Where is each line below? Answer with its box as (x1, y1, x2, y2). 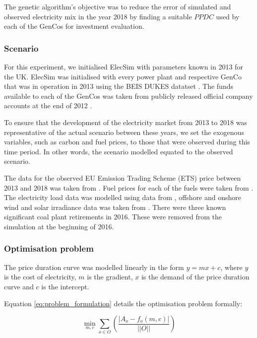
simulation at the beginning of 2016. (4, 221, 114, 231)
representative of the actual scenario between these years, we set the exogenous (4, 127, 244, 137)
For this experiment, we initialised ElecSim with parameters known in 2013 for (4, 62, 243, 71)
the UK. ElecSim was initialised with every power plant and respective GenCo (4, 71, 242, 81)
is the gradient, (87, 271, 133, 282)
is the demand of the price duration (141, 271, 250, 282)
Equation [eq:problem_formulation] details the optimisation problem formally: (4, 298, 243, 308)
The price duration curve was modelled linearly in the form (4, 262, 184, 272)
